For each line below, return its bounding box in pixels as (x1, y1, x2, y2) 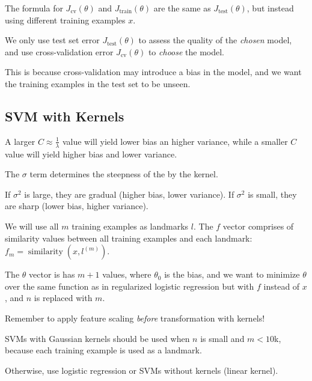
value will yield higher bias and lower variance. (5, 147, 177, 160)
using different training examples (5, 13, 126, 26)
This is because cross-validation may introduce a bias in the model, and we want (5, 66, 302, 78)
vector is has (29, 268, 75, 281)
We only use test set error (5, 34, 100, 46)
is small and (200, 332, 245, 344)
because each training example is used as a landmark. (5, 344, 202, 356)
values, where (102, 268, 151, 281)
